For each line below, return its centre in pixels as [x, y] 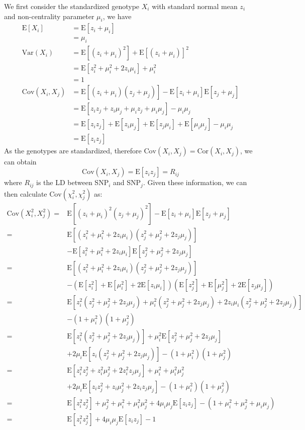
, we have [117, 16]
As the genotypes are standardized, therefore [73, 151]
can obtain [20, 162]
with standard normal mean [195, 6]
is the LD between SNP [73, 182]
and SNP [127, 182]
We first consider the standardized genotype [72, 6]
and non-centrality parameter [49, 16]
